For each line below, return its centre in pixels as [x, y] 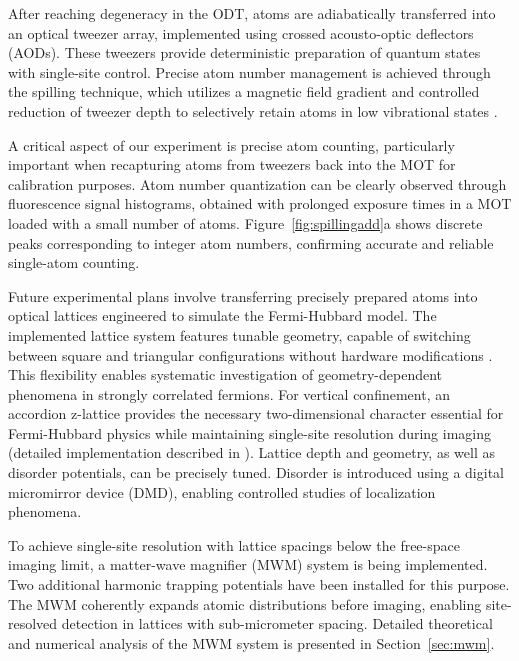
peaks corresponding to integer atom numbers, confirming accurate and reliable [251, 242]
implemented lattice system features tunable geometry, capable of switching [239, 334]
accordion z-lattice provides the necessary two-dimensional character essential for [256, 413]
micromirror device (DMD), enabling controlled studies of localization [222, 491]
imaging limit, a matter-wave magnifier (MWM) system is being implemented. [248, 564]
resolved [33, 623]
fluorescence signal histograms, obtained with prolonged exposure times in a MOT [260, 203]
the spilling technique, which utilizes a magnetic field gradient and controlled [244, 91]
